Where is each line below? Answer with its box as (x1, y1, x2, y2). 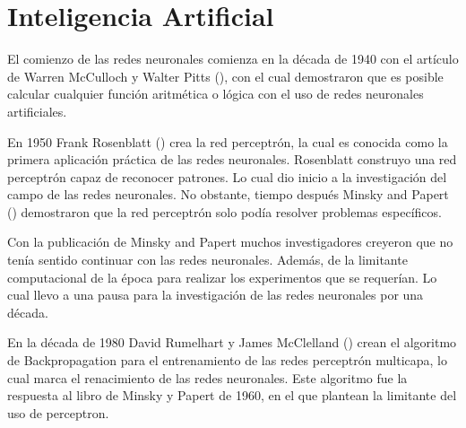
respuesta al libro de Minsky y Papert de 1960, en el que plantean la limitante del (7, 386, 457, 405)
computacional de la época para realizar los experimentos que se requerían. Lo (7, 267, 437, 286)
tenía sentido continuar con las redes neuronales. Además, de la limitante (7, 250, 408, 269)
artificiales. (7, 101, 67, 120)
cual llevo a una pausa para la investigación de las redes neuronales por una (7, 285, 424, 304)
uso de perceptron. (7, 403, 109, 422)
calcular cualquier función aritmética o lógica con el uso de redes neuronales (7, 84, 424, 103)
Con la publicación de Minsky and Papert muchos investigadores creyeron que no (7, 232, 453, 251)
